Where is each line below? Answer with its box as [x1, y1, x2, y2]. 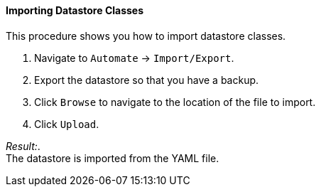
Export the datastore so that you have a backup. [34, 73, 259, 86]
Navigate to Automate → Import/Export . [34, 51, 234, 64]
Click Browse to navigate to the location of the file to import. [34, 95, 316, 108]
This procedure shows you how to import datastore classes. [6, 29, 286, 42]
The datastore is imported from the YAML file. [6, 151, 219, 164]
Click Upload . [34, 117, 99, 130]
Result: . [6, 139, 40, 152]
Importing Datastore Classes [6, 4, 144, 16]
